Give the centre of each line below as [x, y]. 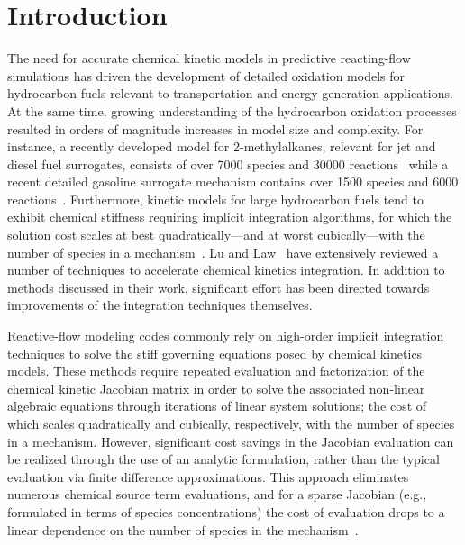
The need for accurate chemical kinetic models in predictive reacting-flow [209, 58]
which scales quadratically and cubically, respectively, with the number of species [231, 423]
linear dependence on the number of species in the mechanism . [183, 529]
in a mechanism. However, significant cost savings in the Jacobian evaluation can [231, 441]
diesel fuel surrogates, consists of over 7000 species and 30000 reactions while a [228, 163]
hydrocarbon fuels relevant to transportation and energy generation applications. [230, 93]
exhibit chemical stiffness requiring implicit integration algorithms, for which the [230, 217]
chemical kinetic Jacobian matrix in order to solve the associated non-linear [216, 388]
